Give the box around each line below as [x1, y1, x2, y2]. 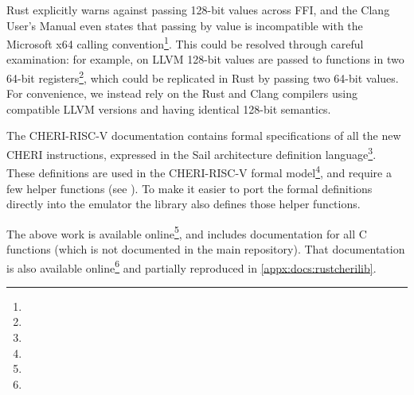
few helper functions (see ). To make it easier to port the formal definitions [6, 180, 373, 196]
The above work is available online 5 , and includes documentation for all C [6, 223, 367, 242]
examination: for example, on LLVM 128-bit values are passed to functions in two [6, 51, 404, 68]
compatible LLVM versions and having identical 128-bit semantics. [6, 100, 331, 117]
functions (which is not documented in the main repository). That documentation [6, 241, 405, 257]
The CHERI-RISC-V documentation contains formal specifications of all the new [6, 127, 401, 144]
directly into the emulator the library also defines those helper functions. [6, 196, 361, 212]
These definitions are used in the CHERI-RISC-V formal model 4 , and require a [6, 162, 392, 180]
